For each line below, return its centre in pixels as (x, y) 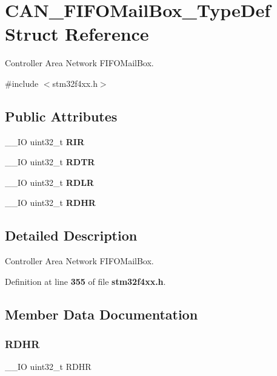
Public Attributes (61, 116)
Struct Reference (77, 34)
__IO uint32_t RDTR (50, 162)
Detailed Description (71, 235)
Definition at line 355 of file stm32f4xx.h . (85, 281)
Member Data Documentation (102, 314)
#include (22, 83)
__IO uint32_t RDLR (49, 182)
